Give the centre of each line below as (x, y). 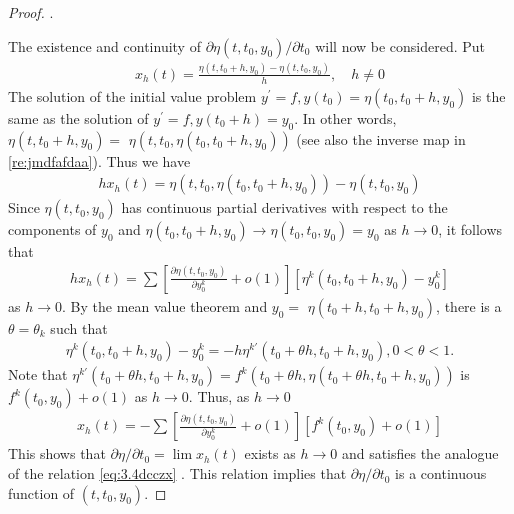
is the (488, 95)
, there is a (469, 305)
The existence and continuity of (104, 45)
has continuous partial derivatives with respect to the (284, 207)
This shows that (57, 453)
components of (52, 229)
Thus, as (223, 396)
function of (41, 492)
